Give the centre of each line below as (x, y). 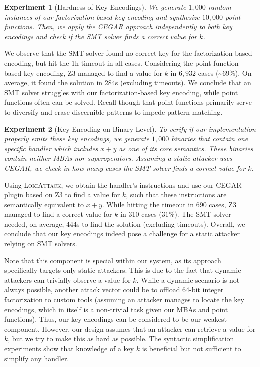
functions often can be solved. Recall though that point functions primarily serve (128, 102)
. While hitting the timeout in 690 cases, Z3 (169, 204)
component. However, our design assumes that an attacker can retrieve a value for (130, 329)
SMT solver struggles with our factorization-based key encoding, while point (121, 92)
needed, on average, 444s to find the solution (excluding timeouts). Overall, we (125, 224)
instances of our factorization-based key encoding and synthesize (102, 16)
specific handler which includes (51, 148)
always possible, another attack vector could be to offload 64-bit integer (114, 290)
